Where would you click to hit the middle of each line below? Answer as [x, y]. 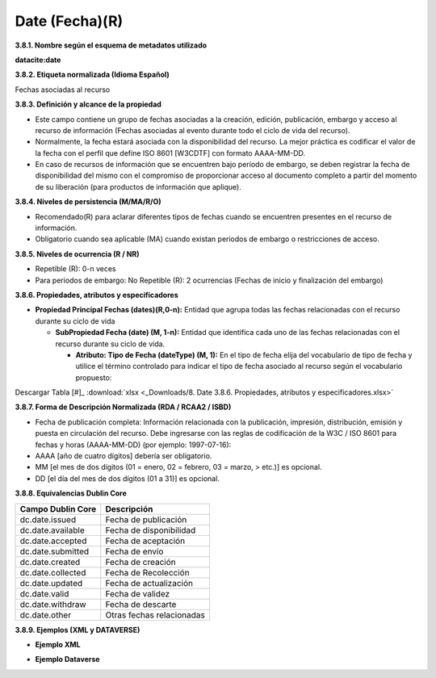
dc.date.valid [44, 593]
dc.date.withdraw [53, 604]
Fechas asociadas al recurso [63, 90]
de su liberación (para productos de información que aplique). [138, 186]
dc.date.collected [53, 572]
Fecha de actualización [149, 583]
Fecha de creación [141, 562]
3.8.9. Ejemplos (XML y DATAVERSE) [78, 630]
